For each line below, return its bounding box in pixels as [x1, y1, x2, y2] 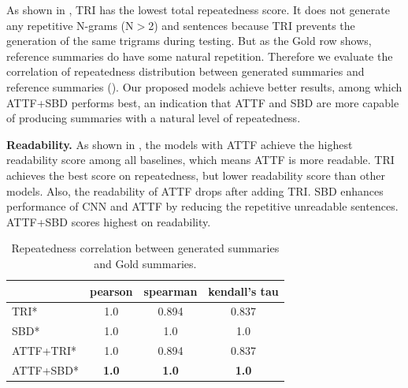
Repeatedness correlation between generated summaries [11, 240, 280, 256]
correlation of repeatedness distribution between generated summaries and [6, 63, 365, 80]
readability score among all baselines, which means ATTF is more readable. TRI [6, 151, 395, 168]
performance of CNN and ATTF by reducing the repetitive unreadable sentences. [6, 198, 399, 215]
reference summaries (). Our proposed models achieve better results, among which [6, 78, 402, 95]
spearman [143, 282, 198, 299]
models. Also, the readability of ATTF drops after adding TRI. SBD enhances [6, 182, 384, 199]
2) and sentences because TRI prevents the [148, 17, 355, 33]
